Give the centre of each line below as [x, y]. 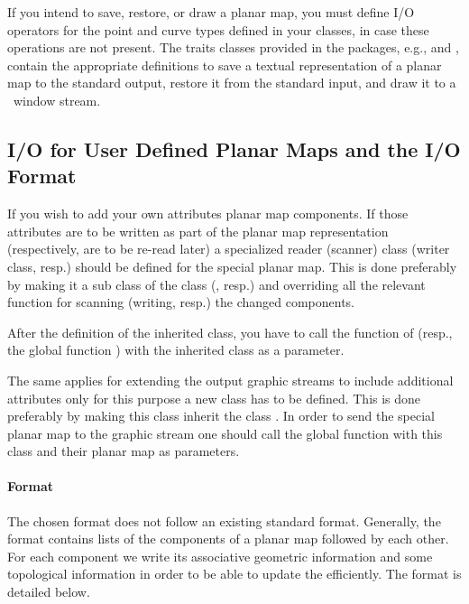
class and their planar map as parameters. [124, 451]
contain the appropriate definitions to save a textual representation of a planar [225, 65]
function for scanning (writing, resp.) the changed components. [181, 302]
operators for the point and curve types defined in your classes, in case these [218, 29]
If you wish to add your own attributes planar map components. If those [208, 214]
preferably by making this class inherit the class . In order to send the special [221, 416]
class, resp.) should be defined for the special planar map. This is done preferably [232, 266]
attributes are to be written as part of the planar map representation [198, 231]
